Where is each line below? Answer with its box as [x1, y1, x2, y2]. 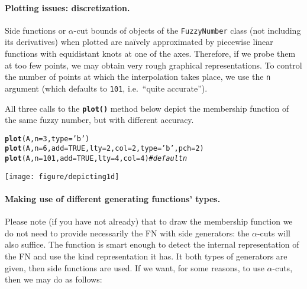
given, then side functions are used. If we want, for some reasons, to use [5, 261, 264, 274]
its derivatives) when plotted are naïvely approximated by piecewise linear [5, 35, 273, 48]
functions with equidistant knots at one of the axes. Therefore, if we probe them [5, 47, 296, 60]
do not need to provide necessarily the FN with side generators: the [5, 226, 250, 239]
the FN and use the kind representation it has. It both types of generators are [5, 250, 287, 262]
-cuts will [257, 226, 290, 239]
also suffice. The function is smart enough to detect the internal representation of [5, 238, 299, 251]
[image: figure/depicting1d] [5, 172, 119, 181]
